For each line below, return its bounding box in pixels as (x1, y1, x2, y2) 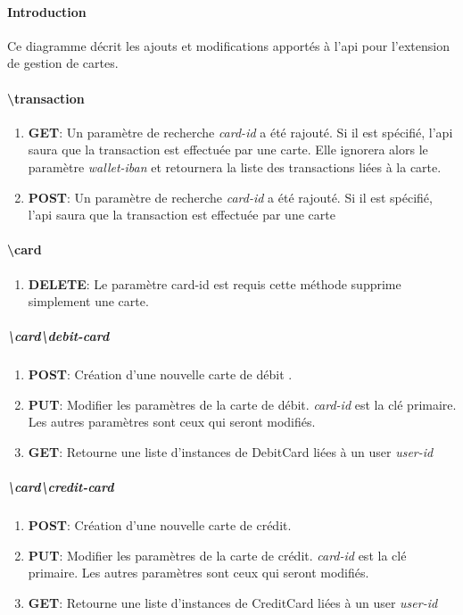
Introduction (7, 2, 87, 21)
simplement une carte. (28, 292, 149, 311)
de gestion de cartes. (7, 54, 119, 72)
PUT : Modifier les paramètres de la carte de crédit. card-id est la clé (28, 545, 407, 564)
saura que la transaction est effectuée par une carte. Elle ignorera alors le (28, 140, 428, 159)
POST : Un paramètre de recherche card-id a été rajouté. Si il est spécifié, (28, 187, 433, 206)
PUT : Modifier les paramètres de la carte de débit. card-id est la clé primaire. (28, 395, 457, 413)
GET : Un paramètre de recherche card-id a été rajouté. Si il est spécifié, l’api (28, 122, 453, 141)
